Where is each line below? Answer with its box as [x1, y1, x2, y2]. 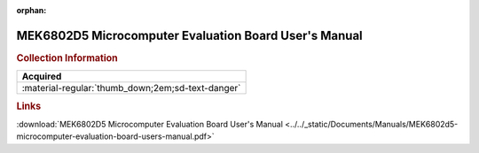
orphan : [16, 5, 47, 15]
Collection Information [16, 51, 119, 64]
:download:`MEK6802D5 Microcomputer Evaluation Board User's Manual [16, 119, 284, 129]
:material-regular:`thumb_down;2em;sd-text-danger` [21, 82, 241, 95]
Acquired [21, 71, 62, 83]
